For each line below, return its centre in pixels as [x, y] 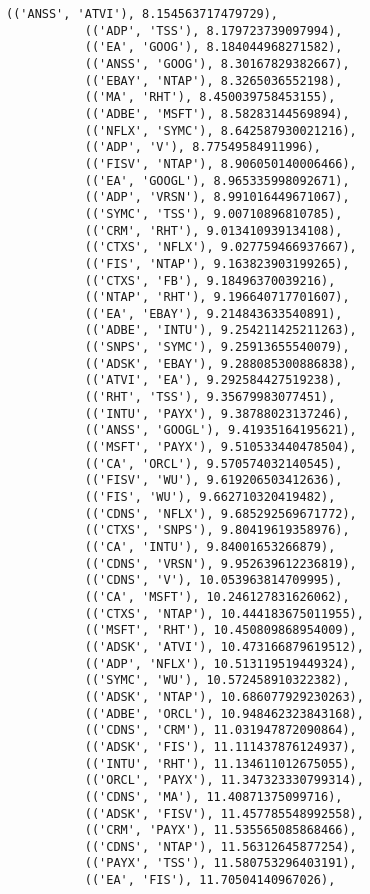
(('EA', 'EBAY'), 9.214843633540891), [213, 313]
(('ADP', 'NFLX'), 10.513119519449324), [220, 663]
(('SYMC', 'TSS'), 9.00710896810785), [213, 213]
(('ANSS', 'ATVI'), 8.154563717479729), [142, 14]
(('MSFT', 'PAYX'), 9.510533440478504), [220, 447]
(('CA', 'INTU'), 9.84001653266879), [210, 547]
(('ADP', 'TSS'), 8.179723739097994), [213, 30]
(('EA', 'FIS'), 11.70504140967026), [210, 880]
